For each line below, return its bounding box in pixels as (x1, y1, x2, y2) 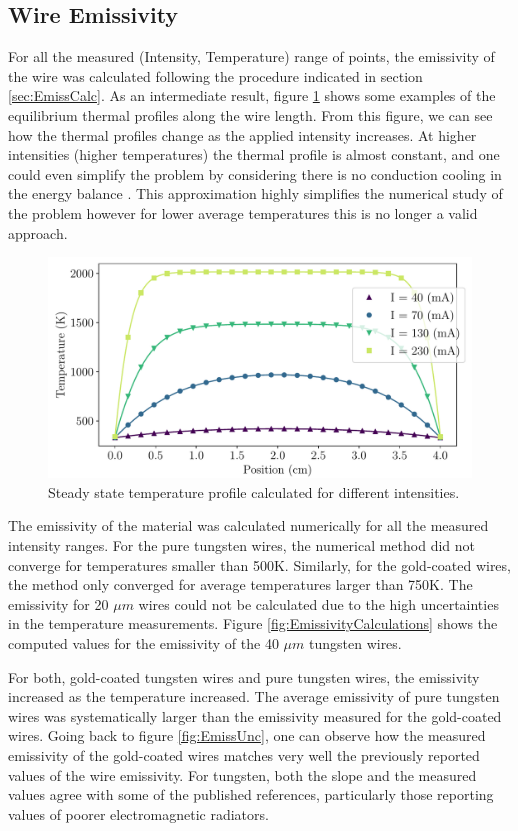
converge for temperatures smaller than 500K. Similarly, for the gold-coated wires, (8, 554, 511, 575)
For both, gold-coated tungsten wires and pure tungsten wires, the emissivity (8, 666, 480, 687)
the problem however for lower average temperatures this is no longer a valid (8, 202, 478, 223)
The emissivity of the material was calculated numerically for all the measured (8, 515, 489, 536)
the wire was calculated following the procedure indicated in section (8, 65, 423, 86)
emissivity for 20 (8, 593, 109, 614)
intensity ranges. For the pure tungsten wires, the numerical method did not (8, 535, 475, 556)
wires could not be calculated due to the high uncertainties (138, 593, 499, 614)
